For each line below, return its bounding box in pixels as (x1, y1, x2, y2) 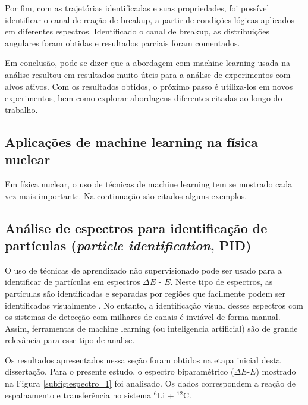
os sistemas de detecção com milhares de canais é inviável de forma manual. (5, 310, 281, 323)
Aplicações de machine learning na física (5, 132, 258, 150)
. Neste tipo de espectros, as (170, 275, 273, 288)
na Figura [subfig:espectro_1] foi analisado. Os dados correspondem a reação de (5, 377, 296, 390)
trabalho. (5, 103, 38, 115)
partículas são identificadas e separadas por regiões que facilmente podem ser (5, 287, 286, 299)
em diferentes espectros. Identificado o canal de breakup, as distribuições (5, 25, 270, 37)
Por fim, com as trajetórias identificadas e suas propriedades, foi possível (5, 2, 269, 14)
